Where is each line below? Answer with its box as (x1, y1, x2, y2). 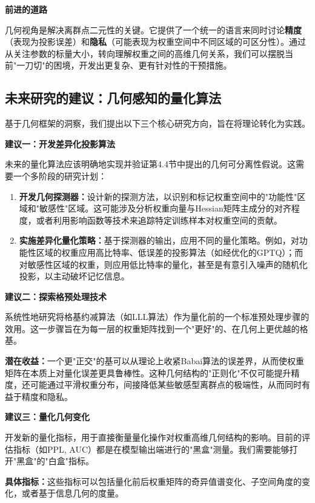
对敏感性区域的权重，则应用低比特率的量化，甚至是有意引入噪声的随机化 (19, 258, 308, 270)
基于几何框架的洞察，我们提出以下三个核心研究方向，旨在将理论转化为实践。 (5, 117, 310, 130)
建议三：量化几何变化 (5, 410, 90, 423)
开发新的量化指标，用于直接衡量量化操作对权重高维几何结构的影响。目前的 (5, 431, 302, 444)
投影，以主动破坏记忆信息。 (19, 270, 130, 282)
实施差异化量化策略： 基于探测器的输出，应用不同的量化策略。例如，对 (19, 234, 299, 247)
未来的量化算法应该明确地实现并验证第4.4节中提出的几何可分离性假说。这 (5, 158, 296, 170)
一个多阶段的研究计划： (13, 169, 107, 182)
